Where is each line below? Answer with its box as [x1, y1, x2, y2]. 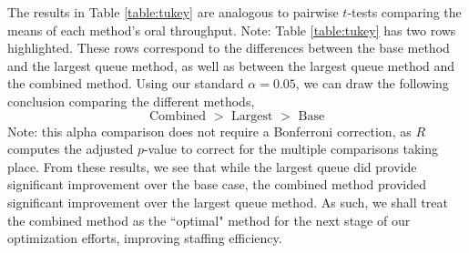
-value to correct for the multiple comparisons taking [143, 139, 438, 158]
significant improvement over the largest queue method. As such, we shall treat [7, 192, 448, 211]
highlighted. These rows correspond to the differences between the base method [7, 38, 450, 57]
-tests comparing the [347, 3, 462, 21]
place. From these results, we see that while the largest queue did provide [7, 157, 417, 176]
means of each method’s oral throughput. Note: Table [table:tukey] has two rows [7, 20, 456, 39]
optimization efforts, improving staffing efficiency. [7, 228, 282, 248]
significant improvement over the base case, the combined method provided [7, 175, 426, 194]
